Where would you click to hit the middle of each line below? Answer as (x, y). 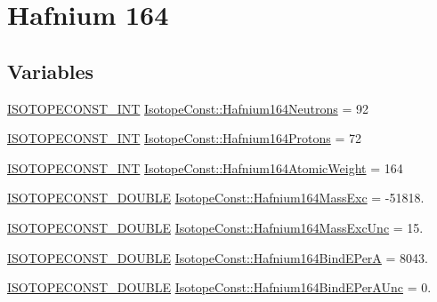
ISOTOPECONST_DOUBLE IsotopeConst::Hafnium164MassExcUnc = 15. (215, 227)
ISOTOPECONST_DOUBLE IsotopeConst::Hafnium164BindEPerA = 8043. (218, 257)
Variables (51, 71)
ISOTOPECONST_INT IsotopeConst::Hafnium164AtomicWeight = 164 (205, 167)
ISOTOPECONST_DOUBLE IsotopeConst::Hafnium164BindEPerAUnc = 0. (219, 287)
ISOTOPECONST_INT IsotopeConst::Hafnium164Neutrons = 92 (188, 108)
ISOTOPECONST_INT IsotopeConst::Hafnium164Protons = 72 (184, 138)
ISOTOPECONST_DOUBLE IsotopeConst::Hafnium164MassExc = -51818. (216, 198)
